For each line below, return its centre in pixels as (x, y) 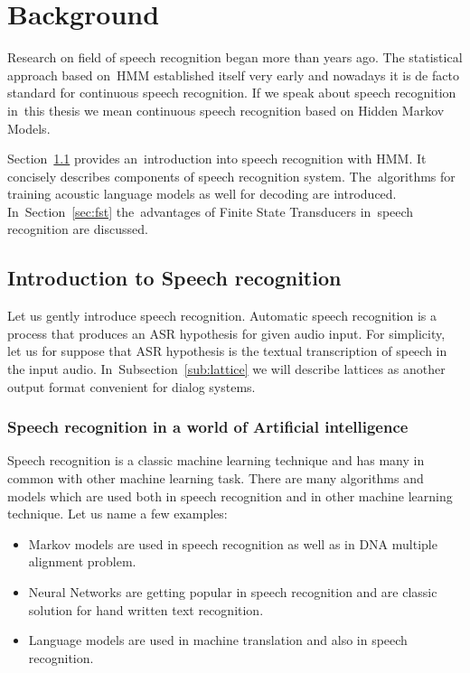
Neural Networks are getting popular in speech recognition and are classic (233, 592)
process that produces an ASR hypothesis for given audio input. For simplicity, (226, 333)
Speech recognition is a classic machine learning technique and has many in (216, 460)
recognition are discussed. (78, 229)
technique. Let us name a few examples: (117, 514)
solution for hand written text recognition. (146, 609)
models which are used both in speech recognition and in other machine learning (230, 495)
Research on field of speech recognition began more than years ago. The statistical (235, 57)
